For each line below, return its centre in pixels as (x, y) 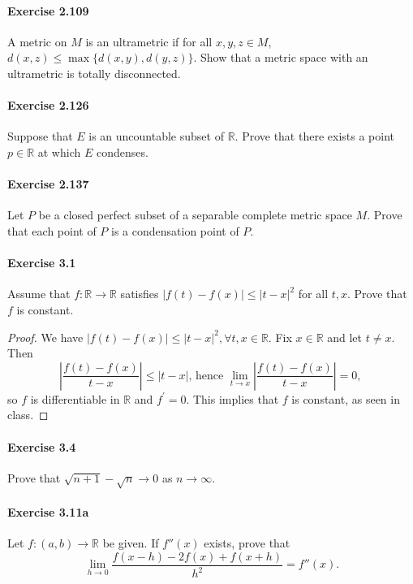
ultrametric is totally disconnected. (94, 73)
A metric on (37, 41)
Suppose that (40, 136)
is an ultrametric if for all (149, 41)
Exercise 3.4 (42, 446)
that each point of (52, 230)
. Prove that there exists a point (314, 136)
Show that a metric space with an (284, 57)
